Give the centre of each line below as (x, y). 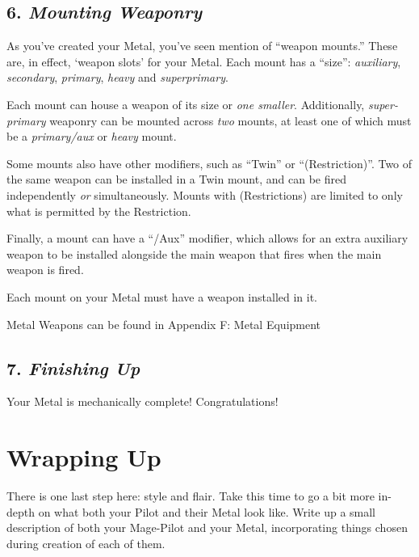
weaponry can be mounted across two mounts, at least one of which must (230, 120)
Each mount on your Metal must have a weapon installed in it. (162, 296)
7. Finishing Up (73, 367)
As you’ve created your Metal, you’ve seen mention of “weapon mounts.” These (202, 46)
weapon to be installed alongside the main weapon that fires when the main (194, 253)
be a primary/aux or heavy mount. (92, 136)
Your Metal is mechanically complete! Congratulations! (142, 401)
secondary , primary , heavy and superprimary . (117, 77)
